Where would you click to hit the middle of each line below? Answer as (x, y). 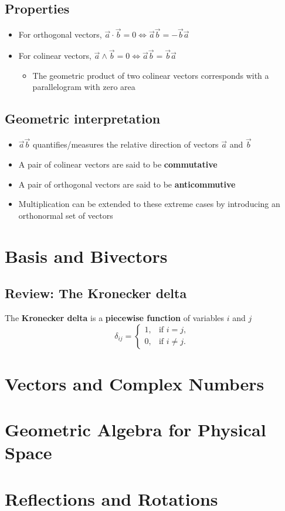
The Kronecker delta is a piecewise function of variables (115, 317)
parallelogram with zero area (84, 87)
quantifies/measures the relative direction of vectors (126, 144)
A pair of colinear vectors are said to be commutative (118, 164)
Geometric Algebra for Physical (135, 430)
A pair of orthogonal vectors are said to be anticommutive (127, 184)
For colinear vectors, (55, 56)
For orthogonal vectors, (60, 34)
